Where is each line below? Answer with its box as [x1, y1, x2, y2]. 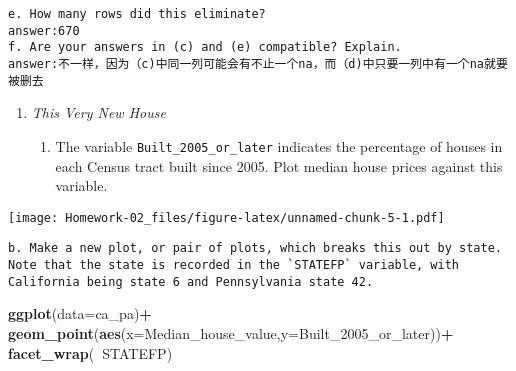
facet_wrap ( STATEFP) [8, 342, 173, 363]
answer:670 [8, 23, 80, 38]
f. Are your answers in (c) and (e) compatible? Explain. [8, 40, 402, 55]
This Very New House [31, 102, 166, 123]
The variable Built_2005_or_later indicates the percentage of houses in [55, 135, 503, 156]
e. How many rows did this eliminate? [8, 7, 266, 21]
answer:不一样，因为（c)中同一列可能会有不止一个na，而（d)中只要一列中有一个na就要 [8, 56, 508, 71]
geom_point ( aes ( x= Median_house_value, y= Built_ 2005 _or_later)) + [8, 322, 454, 343]
